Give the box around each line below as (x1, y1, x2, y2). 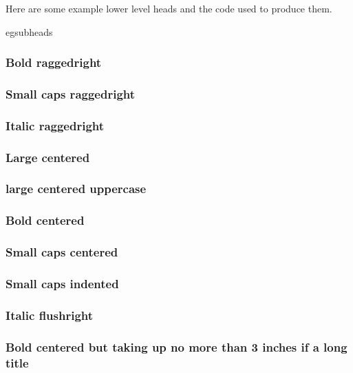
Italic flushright (6, 306, 94, 323)
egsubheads (6, 24, 53, 39)
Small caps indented (6, 275, 119, 292)
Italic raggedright (6, 117, 105, 134)
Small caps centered (6, 243, 118, 261)
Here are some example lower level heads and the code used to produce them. (6, 1, 332, 15)
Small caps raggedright (6, 85, 136, 102)
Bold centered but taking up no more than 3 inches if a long (6, 338, 347, 355)
